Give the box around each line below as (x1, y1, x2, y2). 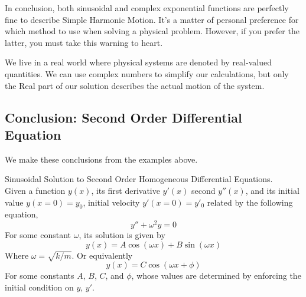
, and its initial (245, 184, 300, 196)
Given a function (5, 184, 66, 196)
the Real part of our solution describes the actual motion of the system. (5, 79, 265, 91)
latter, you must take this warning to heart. (5, 36, 163, 48)
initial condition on (5, 280, 74, 293)
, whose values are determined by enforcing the (131, 269, 301, 282)
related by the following (207, 196, 293, 208)
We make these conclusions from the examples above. (5, 153, 198, 165)
